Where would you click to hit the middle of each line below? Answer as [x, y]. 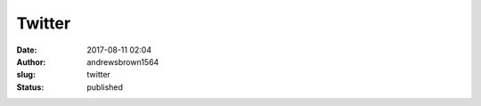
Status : [30, 87]
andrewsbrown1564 [123, 61]
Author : [31, 61]
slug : [26, 75]
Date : [27, 50]
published [105, 87]
